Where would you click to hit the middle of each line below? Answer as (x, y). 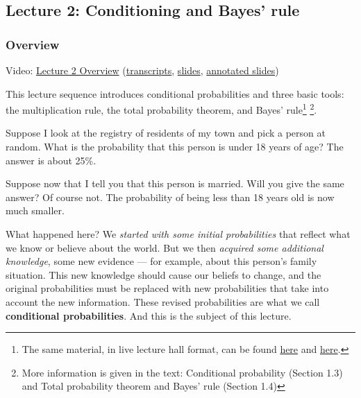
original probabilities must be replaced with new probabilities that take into (167, 288)
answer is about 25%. (51, 160)
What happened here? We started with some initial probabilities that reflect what (178, 234)
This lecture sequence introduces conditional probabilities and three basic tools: (175, 93)
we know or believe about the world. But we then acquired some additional (165, 247)
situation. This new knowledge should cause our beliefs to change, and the (163, 274)
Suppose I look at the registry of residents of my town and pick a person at (166, 133)
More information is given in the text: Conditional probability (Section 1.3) (182, 372)
